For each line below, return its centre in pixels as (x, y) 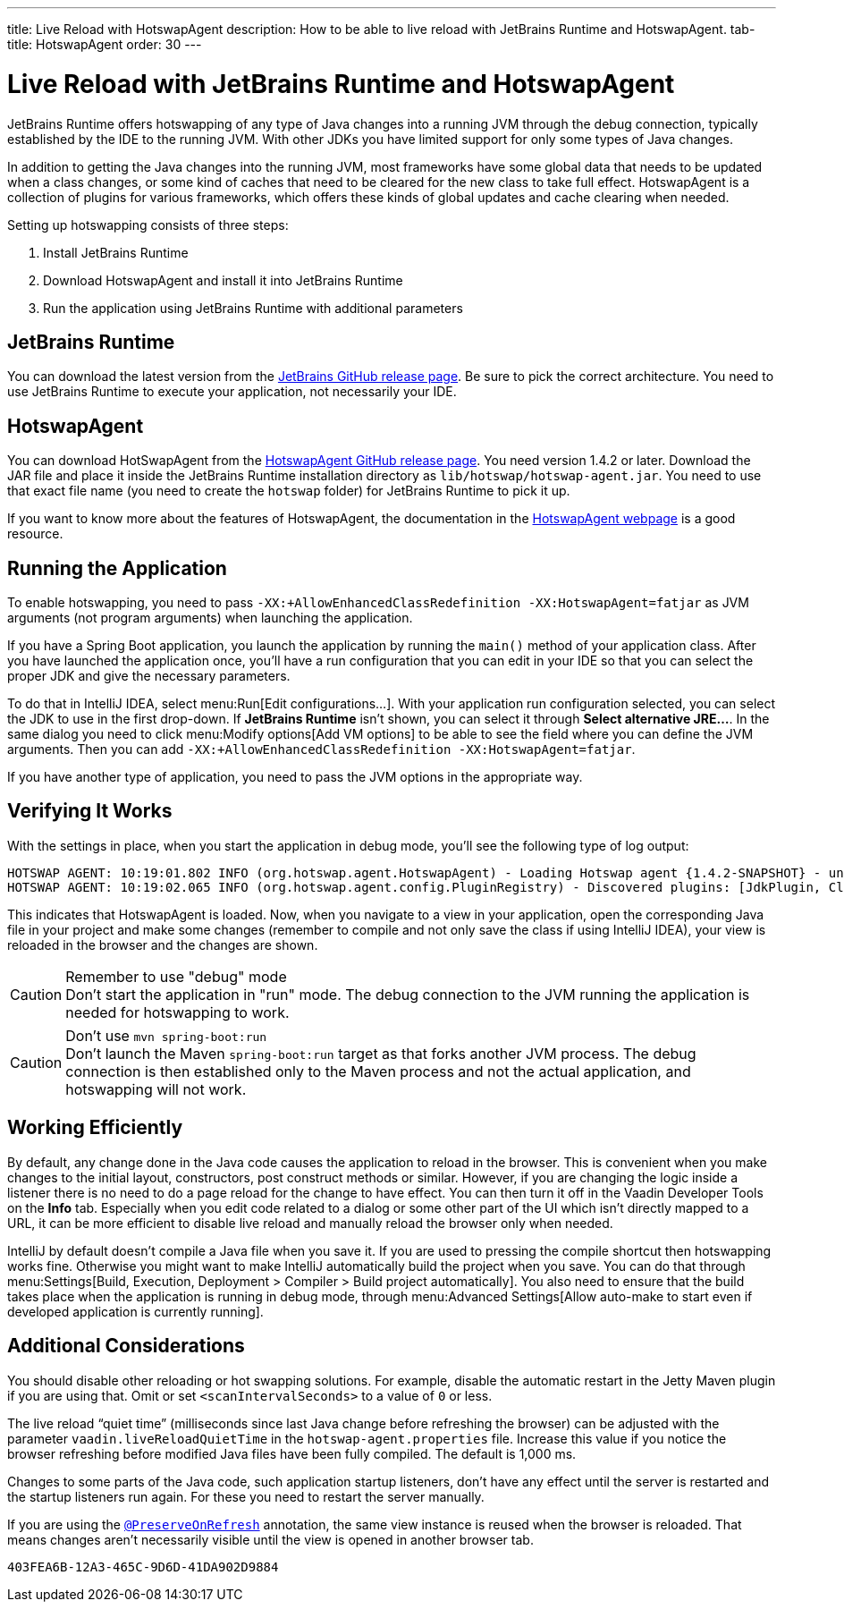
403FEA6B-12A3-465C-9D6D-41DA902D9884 (143, 1567)
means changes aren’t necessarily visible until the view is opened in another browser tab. (270, 1539)
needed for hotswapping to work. (177, 1012)
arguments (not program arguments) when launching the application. (210, 618)
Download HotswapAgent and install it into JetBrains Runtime (223, 280)
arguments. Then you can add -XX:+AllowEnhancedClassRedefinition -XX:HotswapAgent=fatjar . (321, 749)
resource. (35, 534)
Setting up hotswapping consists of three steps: (148, 224)
